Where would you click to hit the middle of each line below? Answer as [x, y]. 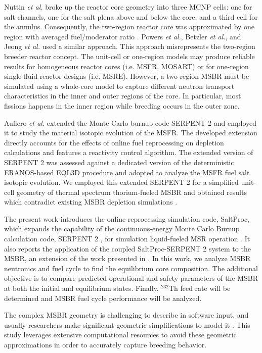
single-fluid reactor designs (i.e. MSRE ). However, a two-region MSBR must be [127, 76]
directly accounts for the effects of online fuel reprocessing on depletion [114, 142]
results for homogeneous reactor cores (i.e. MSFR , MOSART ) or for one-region [126, 66]
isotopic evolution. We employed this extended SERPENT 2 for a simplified [121, 182]
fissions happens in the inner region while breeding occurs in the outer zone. [122, 105]
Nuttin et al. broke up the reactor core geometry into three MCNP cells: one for [128, 7]
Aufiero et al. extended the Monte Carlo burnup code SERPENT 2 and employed [130, 122]
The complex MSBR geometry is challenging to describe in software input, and [126, 315]
